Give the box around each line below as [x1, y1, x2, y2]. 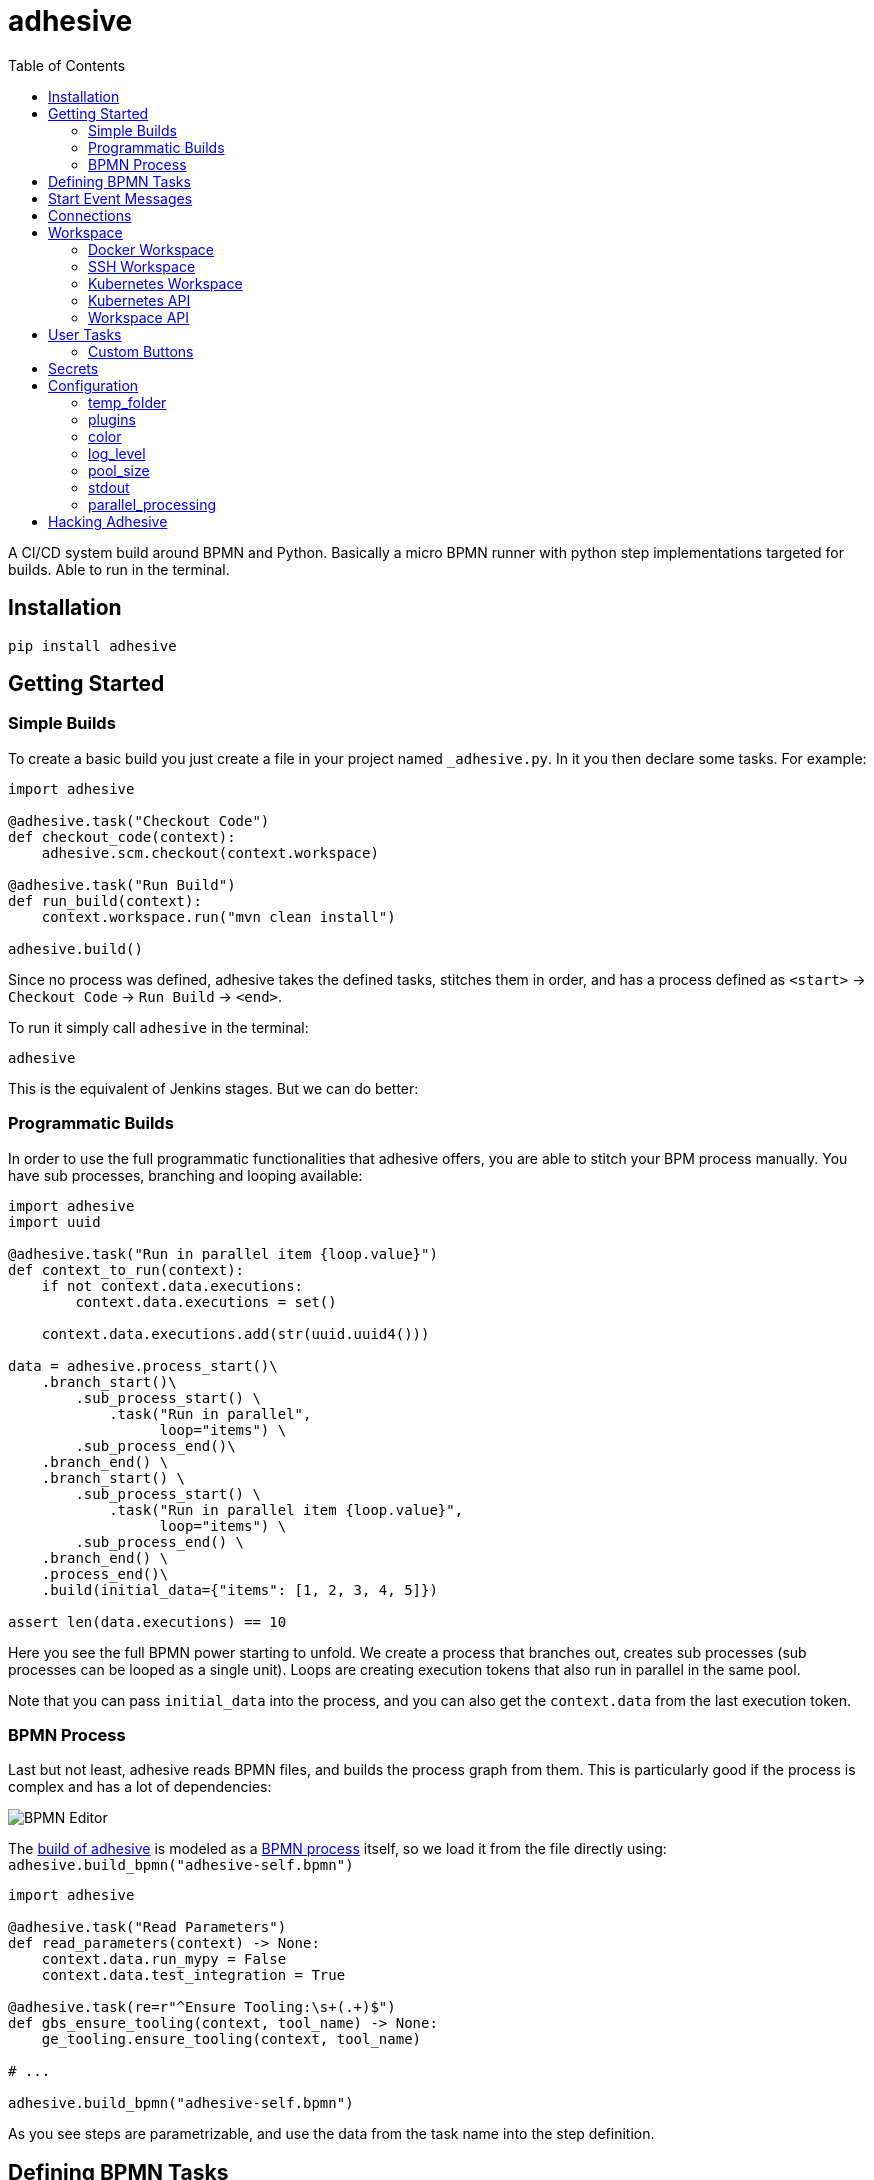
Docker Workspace [88, 240, 215, 258]
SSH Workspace [88, 257, 196, 275]
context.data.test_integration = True [41, 1967, 346, 1984]
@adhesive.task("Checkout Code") [8, 812, 270, 829]
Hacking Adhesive [48, 512, 168, 530]
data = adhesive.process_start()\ [8, 1357, 278, 1374]
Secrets [48, 359, 99, 377]
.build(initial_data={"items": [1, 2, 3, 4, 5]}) [41, 1581, 438, 1598]
